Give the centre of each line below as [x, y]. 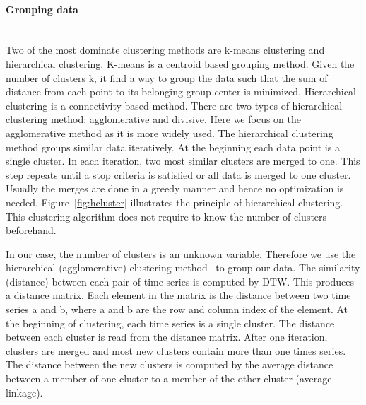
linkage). [24, 392]
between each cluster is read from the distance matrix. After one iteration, [167, 337]
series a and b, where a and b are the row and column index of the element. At [177, 309]
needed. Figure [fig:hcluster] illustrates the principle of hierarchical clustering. [175, 202]
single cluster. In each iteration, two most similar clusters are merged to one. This [183, 161]
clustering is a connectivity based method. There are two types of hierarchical [174, 105]
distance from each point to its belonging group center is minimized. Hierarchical [181, 92]
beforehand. [31, 230]
